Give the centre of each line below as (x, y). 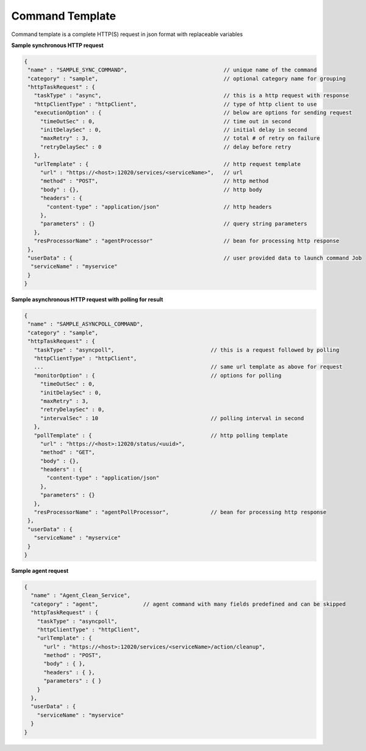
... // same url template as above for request (188, 367)
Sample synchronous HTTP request (57, 45)
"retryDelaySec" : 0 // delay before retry (166, 147)
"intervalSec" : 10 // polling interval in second (172, 418)
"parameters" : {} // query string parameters (174, 224)
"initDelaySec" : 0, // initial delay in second (174, 130)
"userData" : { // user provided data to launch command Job (195, 258)
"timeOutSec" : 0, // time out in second (166, 121)
